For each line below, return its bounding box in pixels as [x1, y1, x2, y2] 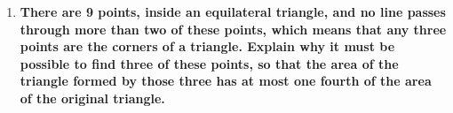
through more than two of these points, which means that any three [20, 19, 447, 38]
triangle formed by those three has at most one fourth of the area [20, 72, 432, 90]
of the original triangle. [20, 88, 165, 107]
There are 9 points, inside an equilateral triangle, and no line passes [20, 3, 446, 20]
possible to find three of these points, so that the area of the [20, 54, 399, 72]
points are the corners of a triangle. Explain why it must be [20, 37, 395, 56]
